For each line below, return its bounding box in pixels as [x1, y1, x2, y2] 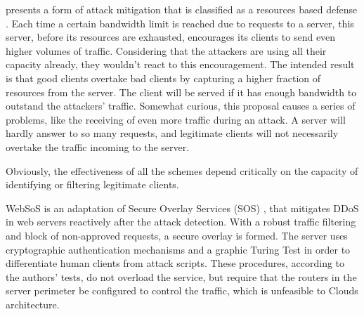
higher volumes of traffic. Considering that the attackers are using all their [6, 43, 327, 58]
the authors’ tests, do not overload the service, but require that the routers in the [6, 269, 357, 284]
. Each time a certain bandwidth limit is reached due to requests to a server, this [6, 15, 354, 30]
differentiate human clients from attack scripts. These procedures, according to [6, 256, 345, 270]
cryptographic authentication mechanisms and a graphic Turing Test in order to [6, 242, 351, 256]
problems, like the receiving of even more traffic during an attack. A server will [6, 112, 346, 126]
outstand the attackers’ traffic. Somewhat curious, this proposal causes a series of [6, 98, 356, 113]
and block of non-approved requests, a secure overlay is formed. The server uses [6, 228, 348, 242]
